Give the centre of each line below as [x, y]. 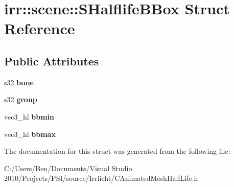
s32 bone [19, 82]
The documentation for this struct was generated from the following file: [117, 151]
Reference [40, 28]
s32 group [21, 99]
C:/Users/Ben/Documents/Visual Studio [68, 168]
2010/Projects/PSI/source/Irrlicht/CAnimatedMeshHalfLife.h [101, 178]
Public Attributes [52, 61]
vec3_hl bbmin [29, 116]
